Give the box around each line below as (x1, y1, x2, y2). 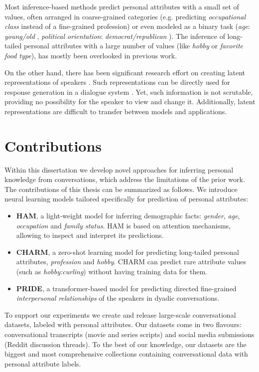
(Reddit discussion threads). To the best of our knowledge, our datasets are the (4, 339, 247, 349)
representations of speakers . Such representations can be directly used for (4, 77, 230, 87)
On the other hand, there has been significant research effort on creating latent (4, 67, 246, 77)
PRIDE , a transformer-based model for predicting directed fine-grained (16, 283, 237, 293)
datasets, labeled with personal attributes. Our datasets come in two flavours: (4, 319, 242, 330)
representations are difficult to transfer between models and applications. (4, 106, 227, 116)
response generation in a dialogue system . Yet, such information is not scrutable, (4, 86, 253, 97)
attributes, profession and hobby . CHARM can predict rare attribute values (16, 256, 246, 267)
